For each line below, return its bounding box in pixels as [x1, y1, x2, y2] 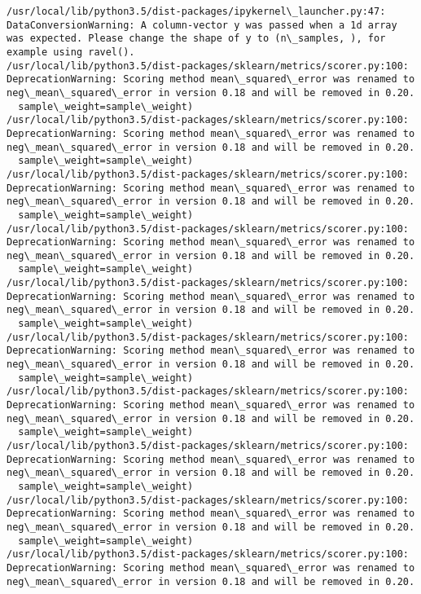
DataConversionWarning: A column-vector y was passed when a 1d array [7, 19, 397, 31]
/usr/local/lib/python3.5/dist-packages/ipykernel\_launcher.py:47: [7, 6, 386, 17]
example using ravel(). [7, 46, 135, 58]
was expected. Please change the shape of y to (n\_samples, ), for [7, 33, 386, 45]
